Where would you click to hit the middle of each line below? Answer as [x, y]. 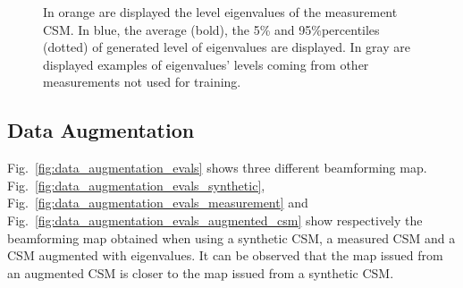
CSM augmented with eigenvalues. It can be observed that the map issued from [225, 255]
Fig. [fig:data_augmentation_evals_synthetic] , [136, 185]
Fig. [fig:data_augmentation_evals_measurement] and [158, 203]
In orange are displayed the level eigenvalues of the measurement [220, 12]
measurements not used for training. [142, 82]
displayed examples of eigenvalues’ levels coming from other [206, 64]
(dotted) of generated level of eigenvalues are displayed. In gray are [227, 47]
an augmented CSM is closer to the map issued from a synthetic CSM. [201, 272]
